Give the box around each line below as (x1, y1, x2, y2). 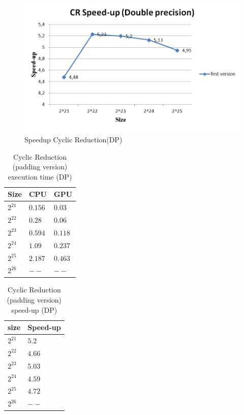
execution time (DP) (8, 171, 72, 182)
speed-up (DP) (11, 304, 57, 315)
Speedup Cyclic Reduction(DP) (24, 134, 123, 144)
